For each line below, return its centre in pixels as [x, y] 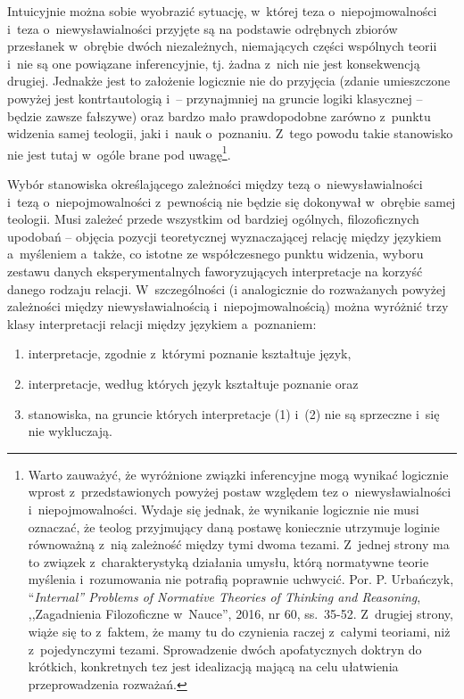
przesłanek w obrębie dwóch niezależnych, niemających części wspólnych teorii [222, 46]
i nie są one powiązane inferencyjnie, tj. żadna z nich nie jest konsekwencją [214, 63]
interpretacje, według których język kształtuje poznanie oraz [193, 383]
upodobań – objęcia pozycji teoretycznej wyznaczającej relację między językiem [224, 236]
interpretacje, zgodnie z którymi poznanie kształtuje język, [190, 354]
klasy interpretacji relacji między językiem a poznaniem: [162, 323]
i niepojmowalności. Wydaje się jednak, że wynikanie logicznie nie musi [224, 509]
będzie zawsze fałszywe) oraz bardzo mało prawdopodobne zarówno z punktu [219, 115]
